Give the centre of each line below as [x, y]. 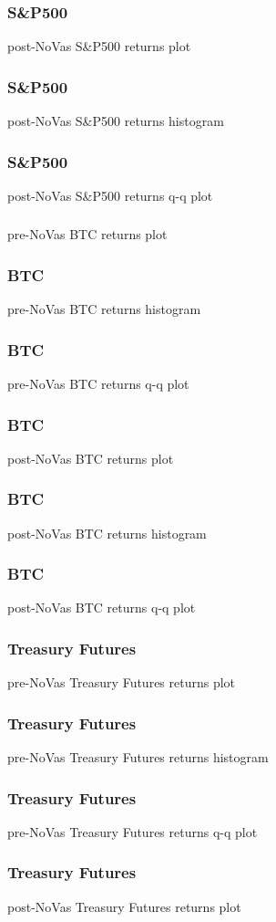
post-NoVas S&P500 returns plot [99, 46]
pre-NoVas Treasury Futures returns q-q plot [133, 831]
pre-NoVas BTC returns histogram [104, 309]
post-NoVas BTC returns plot [91, 458]
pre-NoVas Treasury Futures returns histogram [138, 757]
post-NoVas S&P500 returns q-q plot [110, 195]
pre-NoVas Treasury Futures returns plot [122, 682]
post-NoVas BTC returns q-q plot [102, 608]
